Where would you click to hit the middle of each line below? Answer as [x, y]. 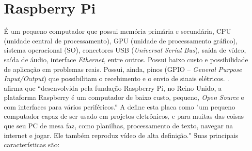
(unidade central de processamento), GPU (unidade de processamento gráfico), [121, 40]
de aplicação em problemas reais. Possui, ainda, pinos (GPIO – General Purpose [123, 69]
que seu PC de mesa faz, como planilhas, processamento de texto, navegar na [118, 126]
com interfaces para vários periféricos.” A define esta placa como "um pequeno [120, 106]
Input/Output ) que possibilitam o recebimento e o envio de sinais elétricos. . [117, 78]
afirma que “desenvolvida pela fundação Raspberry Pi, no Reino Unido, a [113, 88]
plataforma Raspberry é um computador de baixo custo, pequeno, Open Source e [124, 97]
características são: [32, 144]
